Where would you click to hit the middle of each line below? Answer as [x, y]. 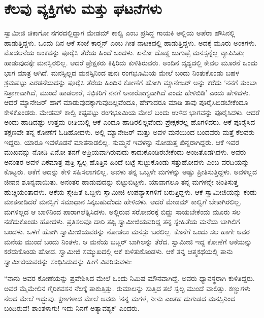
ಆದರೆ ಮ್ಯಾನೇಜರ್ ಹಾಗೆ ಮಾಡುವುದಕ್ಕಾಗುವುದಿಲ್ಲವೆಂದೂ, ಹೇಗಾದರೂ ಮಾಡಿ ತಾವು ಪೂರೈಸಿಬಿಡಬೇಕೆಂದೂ [126, 102]
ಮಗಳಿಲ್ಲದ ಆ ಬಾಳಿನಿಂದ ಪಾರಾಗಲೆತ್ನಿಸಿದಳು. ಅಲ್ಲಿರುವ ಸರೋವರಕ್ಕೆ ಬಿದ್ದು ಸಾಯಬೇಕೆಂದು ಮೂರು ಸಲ [122, 211]
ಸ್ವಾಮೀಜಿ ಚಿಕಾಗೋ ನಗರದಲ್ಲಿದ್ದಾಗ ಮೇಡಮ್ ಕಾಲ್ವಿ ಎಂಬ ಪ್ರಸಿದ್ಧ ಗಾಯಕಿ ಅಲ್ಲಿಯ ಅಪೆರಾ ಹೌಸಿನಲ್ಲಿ [120, 33]
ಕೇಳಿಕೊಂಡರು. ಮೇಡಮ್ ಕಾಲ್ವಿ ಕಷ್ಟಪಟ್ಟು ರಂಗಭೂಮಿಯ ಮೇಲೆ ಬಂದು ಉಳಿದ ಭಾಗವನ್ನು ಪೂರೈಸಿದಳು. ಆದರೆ [132, 112]
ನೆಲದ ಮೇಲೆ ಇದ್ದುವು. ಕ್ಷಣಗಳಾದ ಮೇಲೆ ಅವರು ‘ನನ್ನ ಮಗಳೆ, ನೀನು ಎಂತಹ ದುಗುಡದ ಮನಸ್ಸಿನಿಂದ [120, 298]
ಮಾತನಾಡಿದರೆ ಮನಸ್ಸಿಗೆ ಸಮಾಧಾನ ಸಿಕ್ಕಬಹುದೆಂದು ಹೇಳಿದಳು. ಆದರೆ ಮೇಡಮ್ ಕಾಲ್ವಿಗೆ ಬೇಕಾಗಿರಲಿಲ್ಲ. [123, 202]
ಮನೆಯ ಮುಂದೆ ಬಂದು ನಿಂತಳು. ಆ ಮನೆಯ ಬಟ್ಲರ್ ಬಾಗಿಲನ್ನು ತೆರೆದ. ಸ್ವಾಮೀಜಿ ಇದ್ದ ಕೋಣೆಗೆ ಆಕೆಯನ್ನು [128, 241]
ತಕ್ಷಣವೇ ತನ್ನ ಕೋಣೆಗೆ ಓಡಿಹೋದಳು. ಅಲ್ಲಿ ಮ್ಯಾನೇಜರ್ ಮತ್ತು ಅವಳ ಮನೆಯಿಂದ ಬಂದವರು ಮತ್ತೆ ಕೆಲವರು [129, 132]
